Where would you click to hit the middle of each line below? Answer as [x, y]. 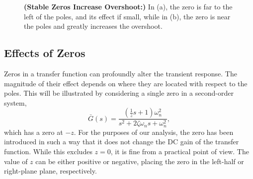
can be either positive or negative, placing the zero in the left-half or [140, 161]
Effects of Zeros [45, 53]
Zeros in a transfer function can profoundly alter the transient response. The [121, 73]
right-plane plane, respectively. [50, 171]
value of [16, 161]
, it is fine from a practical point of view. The [180, 151]
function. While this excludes [48, 151]
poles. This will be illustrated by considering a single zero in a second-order [119, 93]
